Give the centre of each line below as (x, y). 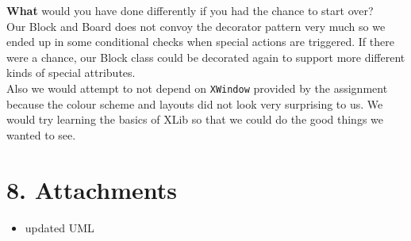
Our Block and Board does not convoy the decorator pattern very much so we (196, 26)
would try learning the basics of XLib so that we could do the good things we (195, 119)
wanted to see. (41, 134)
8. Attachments (92, 189)
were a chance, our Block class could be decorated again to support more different (206, 57)
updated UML (60, 227)
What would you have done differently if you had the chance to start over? (190, 10)
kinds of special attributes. (71, 73)
